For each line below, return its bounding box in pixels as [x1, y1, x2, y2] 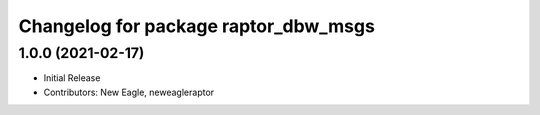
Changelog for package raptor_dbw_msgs [18, 15, 375, 37]
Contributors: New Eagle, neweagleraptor [43, 86, 215, 98]
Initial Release [43, 72, 101, 84]
